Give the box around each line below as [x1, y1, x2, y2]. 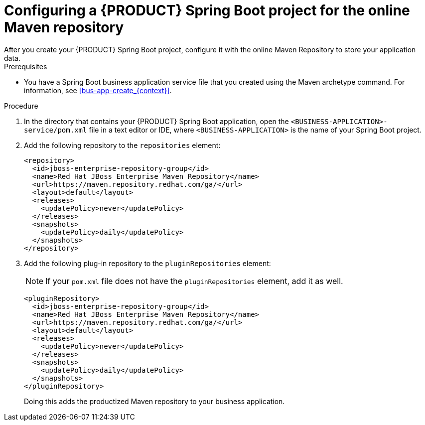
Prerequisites [4, 62, 47, 71]
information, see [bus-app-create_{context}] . [24, 86, 172, 95]
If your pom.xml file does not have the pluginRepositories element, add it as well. [45, 276, 343, 286]
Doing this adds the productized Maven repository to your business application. [24, 397, 285, 406]
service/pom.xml [24, 126, 87, 134]
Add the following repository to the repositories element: [24, 141, 221, 149]
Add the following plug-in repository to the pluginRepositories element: [24, 259, 271, 268]
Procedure [4, 101, 38, 110]
